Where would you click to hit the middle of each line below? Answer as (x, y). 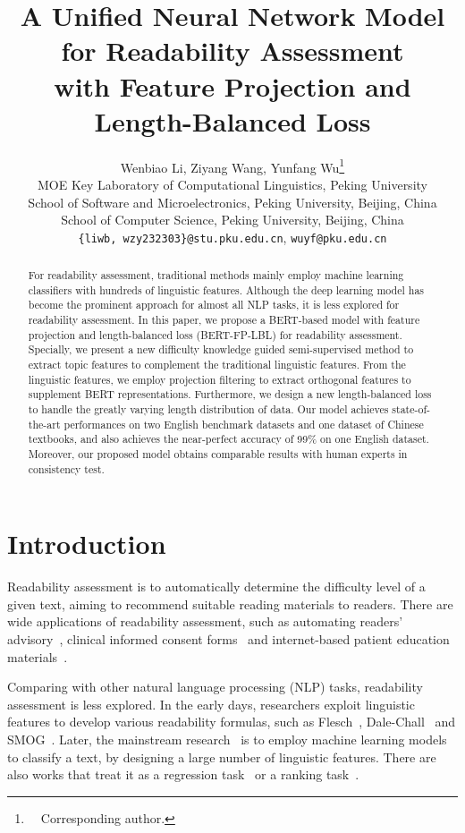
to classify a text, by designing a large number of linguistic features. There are (222, 756)
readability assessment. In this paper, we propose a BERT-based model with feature (224, 320)
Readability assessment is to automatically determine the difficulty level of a (216, 586)
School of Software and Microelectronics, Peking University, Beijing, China (232, 202)
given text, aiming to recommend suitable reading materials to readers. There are (230, 603)
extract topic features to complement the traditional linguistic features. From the (217, 365)
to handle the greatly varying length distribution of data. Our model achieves (208, 409)
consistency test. (66, 468)
